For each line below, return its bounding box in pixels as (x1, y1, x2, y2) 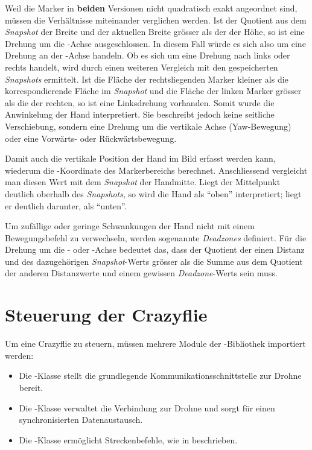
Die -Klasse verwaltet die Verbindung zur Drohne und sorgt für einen (19, 401, 275, 414)
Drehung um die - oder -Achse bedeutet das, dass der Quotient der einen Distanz (5, 243, 305, 256)
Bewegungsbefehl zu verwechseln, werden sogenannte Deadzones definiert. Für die (5, 231, 307, 244)
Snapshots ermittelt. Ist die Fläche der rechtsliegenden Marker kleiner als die (5, 72, 288, 85)
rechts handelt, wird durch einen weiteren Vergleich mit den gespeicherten (5, 60, 278, 73)
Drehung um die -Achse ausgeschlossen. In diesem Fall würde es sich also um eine (5, 37, 306, 49)
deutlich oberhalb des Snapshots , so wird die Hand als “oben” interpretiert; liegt (5, 187, 302, 200)
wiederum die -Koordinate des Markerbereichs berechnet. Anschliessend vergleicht (5, 163, 308, 176)
